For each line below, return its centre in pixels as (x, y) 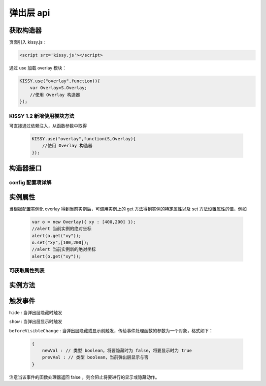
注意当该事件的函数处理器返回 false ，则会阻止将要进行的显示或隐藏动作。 (84, 377)
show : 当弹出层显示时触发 (36, 322)
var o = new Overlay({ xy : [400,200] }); (84, 222)
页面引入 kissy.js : (27, 42)
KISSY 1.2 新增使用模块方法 (42, 116)
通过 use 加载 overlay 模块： (38, 68)
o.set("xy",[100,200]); (61, 242)
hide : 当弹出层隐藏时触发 (36, 312)
